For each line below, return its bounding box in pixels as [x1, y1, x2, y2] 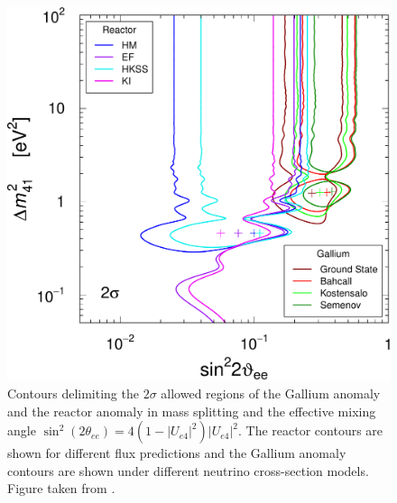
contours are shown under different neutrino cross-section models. [7, 461, 369, 480]
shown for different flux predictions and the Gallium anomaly [7, 444, 346, 462]
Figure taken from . [7, 479, 115, 498]
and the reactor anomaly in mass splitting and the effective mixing [7, 401, 376, 420]
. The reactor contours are [238, 421, 383, 440]
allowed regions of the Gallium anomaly [161, 384, 381, 403]
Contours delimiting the [7, 384, 139, 403]
